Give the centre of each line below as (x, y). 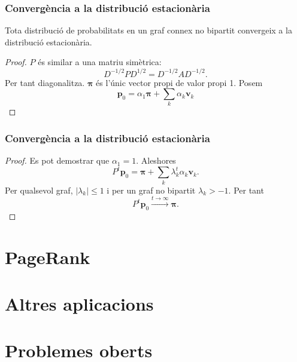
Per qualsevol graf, (39, 190)
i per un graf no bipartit (151, 190)
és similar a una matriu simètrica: (100, 62)
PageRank (48, 257)
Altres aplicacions (79, 303)
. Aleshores (156, 160)
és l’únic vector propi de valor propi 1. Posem (179, 82)
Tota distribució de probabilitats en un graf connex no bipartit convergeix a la (148, 30)
